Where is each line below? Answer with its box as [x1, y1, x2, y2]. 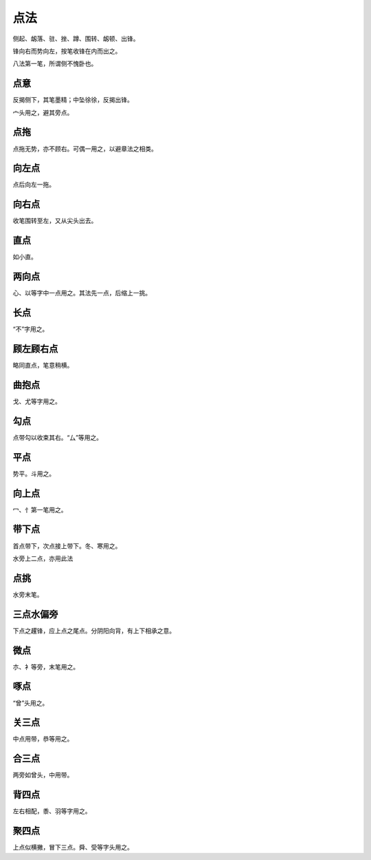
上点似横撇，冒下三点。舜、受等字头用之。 [12, 843, 133, 852]
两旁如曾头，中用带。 [12, 771, 74, 779]
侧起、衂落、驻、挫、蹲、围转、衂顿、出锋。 [12, 34, 139, 43]
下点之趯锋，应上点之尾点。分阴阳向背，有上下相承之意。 [12, 627, 175, 635]
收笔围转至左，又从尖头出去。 [12, 217, 98, 225]
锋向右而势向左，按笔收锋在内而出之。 [12, 47, 122, 55]
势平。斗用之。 [12, 469, 55, 478]
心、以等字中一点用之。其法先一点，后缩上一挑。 [12, 289, 151, 297]
